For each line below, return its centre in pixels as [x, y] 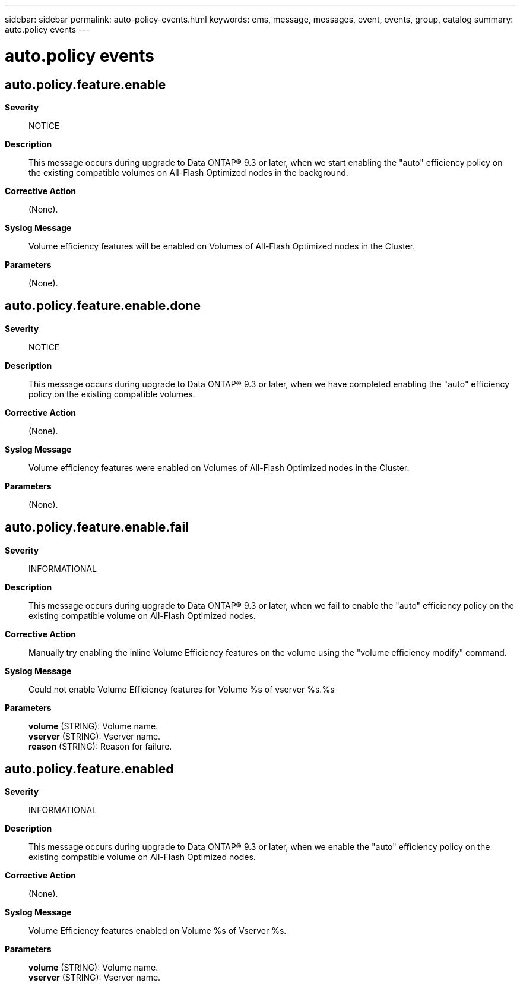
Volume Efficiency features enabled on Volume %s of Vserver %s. [158, 931]
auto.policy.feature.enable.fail [97, 527]
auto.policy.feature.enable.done [103, 306]
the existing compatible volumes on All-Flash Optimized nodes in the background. [188, 172]
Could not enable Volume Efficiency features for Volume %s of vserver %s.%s [182, 689]
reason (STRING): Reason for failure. [100, 746]
